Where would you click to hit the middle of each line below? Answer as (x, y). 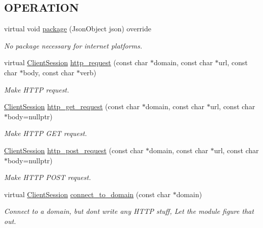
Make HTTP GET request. (46, 133)
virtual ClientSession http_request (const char (76, 62)
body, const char (49, 72)
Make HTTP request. (37, 89)
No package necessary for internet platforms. (73, 45)
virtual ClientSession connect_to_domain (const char (87, 194)
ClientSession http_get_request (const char (72, 106)
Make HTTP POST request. (48, 177)
